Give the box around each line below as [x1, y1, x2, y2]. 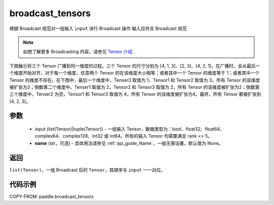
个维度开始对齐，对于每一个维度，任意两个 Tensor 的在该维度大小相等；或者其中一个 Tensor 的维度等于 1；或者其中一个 [9, 70, 260, 76]
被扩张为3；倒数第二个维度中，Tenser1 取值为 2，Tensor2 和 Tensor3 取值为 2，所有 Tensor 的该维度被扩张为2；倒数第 [9, 84, 260, 90]
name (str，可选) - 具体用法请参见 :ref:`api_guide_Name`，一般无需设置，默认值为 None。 [35, 140, 223, 146]
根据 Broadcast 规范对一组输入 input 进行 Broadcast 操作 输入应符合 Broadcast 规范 [9, 25, 187, 31]
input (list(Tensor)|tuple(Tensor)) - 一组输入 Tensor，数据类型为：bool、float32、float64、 [35, 126, 225, 132]
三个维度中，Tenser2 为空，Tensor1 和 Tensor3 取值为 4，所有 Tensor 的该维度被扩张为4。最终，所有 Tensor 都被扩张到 [9, 91, 261, 97]
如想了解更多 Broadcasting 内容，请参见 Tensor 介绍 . [23, 49, 135, 55]
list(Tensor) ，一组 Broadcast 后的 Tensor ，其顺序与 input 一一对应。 [9, 166, 165, 173]
